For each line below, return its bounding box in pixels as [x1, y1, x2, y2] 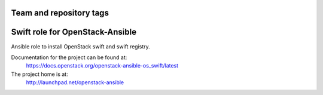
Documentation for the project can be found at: [11, 54, 127, 61]
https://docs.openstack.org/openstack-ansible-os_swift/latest [26, 62, 179, 69]
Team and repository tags [11, 8, 109, 18]
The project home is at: [11, 71, 68, 78]
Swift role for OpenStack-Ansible [11, 27, 137, 37]
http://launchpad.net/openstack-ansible [26, 79, 124, 86]
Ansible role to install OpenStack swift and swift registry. [11, 42, 151, 50]
